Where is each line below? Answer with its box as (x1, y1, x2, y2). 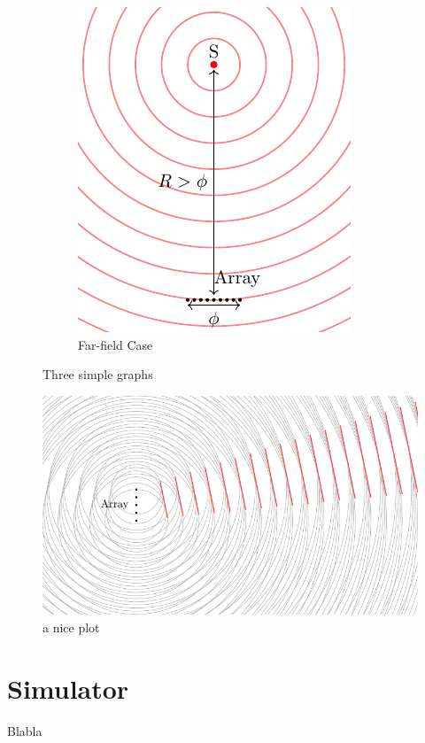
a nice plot (42, 617, 100, 636)
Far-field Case (78, 335, 153, 353)
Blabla (7, 721, 42, 739)
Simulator (7, 669, 129, 706)
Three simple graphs (42, 365, 153, 383)
